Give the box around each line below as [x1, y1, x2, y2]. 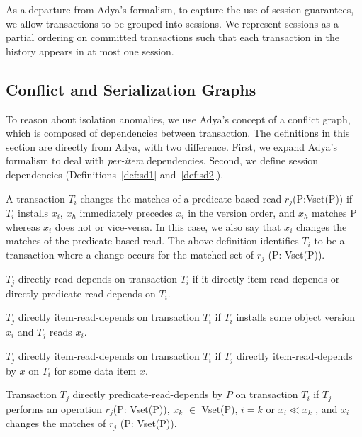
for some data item [54, 363, 137, 378]
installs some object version [236, 310, 355, 324]
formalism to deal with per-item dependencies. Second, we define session [6, 153, 319, 168]
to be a [314, 233, 345, 248]
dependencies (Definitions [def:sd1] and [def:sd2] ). [6, 166, 224, 181]
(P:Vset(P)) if [293, 191, 353, 205]
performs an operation [6, 401, 102, 416]
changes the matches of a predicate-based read [80, 191, 282, 205]
